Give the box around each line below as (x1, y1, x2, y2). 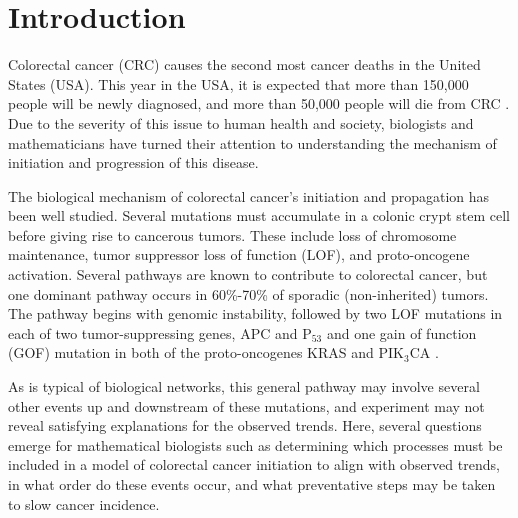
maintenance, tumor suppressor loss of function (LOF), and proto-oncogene (8, 244, 470, 265)
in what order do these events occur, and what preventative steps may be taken (8, 474, 496, 494)
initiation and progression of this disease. (8, 152, 259, 173)
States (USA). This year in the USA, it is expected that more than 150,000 (8, 73, 469, 94)
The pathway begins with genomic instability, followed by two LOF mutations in (8, 303, 503, 324)
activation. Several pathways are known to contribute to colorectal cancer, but (8, 264, 488, 285)
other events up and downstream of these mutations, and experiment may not (8, 395, 485, 416)
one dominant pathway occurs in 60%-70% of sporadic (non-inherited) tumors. (8, 283, 489, 304)
